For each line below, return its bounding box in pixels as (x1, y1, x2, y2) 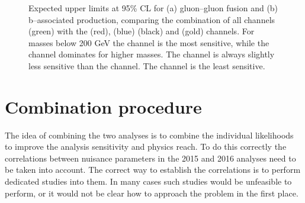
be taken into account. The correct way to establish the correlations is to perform (5, 163, 301, 176)
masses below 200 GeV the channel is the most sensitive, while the (28, 36, 269, 49)
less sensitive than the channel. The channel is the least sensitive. (28, 59, 265, 72)
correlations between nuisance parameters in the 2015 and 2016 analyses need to (5, 152, 296, 164)
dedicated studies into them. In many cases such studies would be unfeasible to (5, 175, 292, 188)
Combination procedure (5, 94, 202, 118)
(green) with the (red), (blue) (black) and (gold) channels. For (28, 25, 255, 37)
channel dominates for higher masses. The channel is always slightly (28, 48, 275, 60)
